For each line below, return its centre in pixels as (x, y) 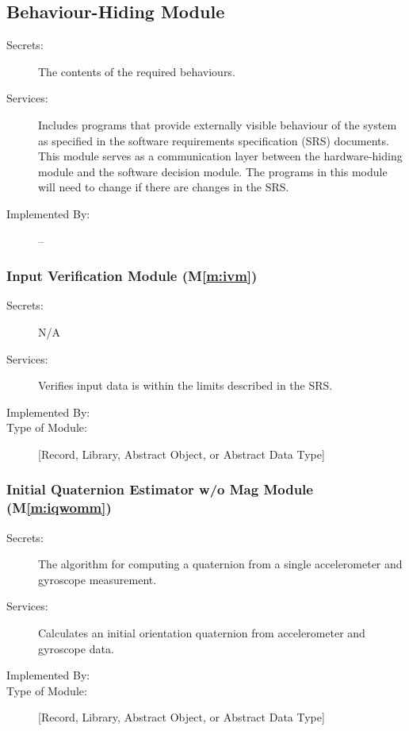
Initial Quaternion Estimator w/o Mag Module (160, 489)
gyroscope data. (76, 648)
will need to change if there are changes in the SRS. (164, 187)
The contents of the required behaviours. (137, 71)
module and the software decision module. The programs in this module (213, 171)
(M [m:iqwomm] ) (59, 508)
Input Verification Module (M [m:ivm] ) (132, 276)
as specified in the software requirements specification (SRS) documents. (214, 140)
